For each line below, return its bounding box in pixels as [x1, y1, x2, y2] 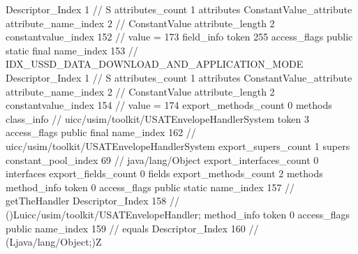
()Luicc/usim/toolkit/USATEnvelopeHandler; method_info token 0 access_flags [6, 207, 350, 221]
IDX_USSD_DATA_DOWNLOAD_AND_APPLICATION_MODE [6, 57, 304, 71]
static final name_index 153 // [6, 43, 138, 57]
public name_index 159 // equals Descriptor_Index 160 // [6, 221, 259, 235]
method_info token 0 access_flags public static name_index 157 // [6, 179, 295, 194]
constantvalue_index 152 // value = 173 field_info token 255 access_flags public [6, 29, 353, 44]
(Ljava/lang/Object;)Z [6, 234, 102, 249]
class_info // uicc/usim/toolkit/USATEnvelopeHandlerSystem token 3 [6, 111, 309, 126]
